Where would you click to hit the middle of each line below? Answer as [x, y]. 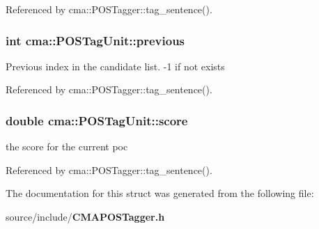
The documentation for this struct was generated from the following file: [160, 193]
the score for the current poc [67, 147]
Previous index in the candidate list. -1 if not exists [115, 66]
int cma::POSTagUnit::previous [95, 40]
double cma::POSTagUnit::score [97, 120]
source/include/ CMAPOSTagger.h [85, 216]
